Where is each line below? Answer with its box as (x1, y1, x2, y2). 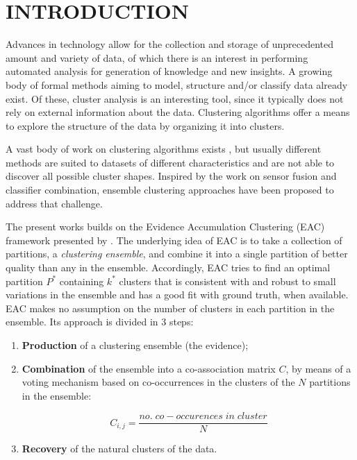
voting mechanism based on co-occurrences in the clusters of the (22, 375, 295, 389)
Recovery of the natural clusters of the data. (22, 441, 217, 456)
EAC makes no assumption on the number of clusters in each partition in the (6, 300, 335, 315)
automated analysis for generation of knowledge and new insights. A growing (6, 64, 333, 78)
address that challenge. (6, 196, 103, 210)
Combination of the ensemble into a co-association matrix (22, 361, 276, 375)
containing (59, 273, 104, 288)
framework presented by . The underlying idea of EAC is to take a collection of (6, 232, 342, 247)
